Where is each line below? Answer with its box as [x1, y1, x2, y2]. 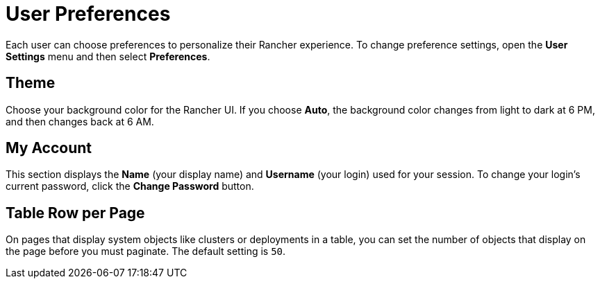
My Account [6, 139, 92, 157]
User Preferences [6, 2, 171, 26]
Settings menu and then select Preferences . [6, 50, 210, 62]
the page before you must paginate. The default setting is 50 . [6, 245, 286, 258]
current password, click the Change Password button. [6, 180, 254, 193]
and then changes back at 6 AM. [6, 115, 154, 127]
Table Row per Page [6, 204, 145, 222]
